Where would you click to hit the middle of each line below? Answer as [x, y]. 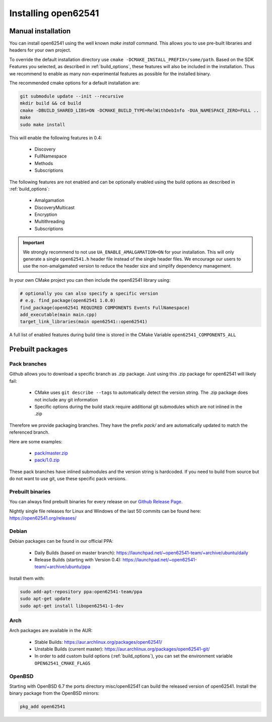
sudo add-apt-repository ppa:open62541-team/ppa [81, 591]
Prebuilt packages [39, 349]
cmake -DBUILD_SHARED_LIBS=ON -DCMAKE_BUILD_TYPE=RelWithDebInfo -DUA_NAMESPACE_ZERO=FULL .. [140, 110]
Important [34, 243]
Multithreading [50, 222]
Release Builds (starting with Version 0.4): [78, 560]
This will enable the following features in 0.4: [56, 138]
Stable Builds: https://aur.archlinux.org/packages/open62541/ [98, 642]
